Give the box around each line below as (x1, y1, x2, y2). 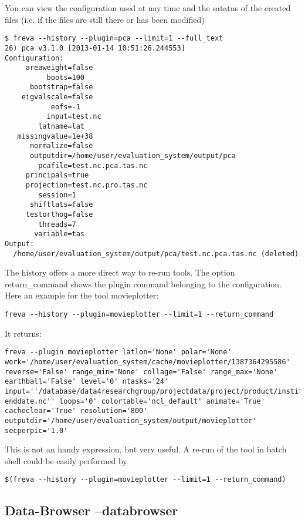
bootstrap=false (29, 83, 93, 92)
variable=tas (34, 230, 85, 239)
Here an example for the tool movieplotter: (5, 289, 159, 301)
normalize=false (29, 142, 93, 150)
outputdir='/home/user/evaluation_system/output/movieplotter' (5, 416, 257, 425)
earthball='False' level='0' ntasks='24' (5, 377, 169, 386)
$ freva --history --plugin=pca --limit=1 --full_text (5, 34, 223, 43)
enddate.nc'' (5, 397, 55, 405)
